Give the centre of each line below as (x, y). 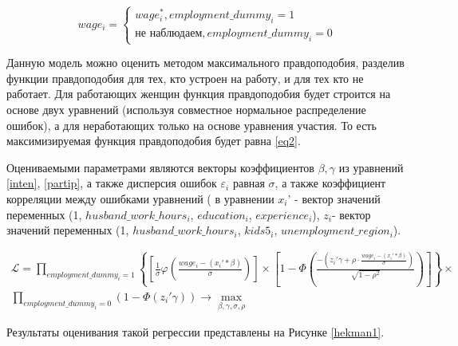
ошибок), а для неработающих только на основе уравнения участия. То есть (191, 125)
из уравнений (371, 167)
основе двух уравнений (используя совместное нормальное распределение (186, 110)
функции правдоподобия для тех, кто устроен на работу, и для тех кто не (185, 78)
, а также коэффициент (330, 183)
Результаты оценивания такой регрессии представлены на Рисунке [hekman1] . (195, 332)
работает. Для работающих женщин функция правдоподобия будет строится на (199, 94)
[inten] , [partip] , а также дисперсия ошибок (112, 183)
